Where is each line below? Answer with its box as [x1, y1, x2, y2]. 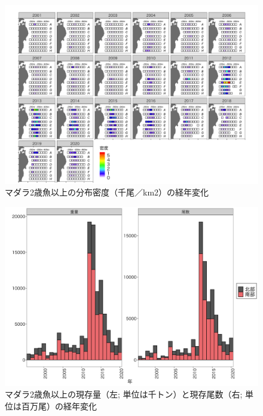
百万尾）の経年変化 [21, 399, 97, 412]
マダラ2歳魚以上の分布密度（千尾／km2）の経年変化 [5, 186, 209, 198]
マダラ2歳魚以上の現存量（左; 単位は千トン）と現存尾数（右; [5, 388, 243, 400]
